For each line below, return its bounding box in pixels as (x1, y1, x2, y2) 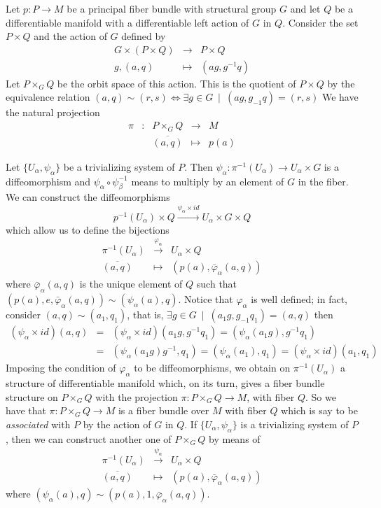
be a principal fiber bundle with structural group (67, 1, 277, 15)
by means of (209, 431, 261, 446)
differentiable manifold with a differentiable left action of (6, 15, 249, 29)
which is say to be (281, 403, 358, 418)
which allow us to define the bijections (6, 222, 169, 237)
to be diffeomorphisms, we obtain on (134, 360, 291, 375)
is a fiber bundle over (118, 403, 209, 418)
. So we (305, 389, 336, 404)
